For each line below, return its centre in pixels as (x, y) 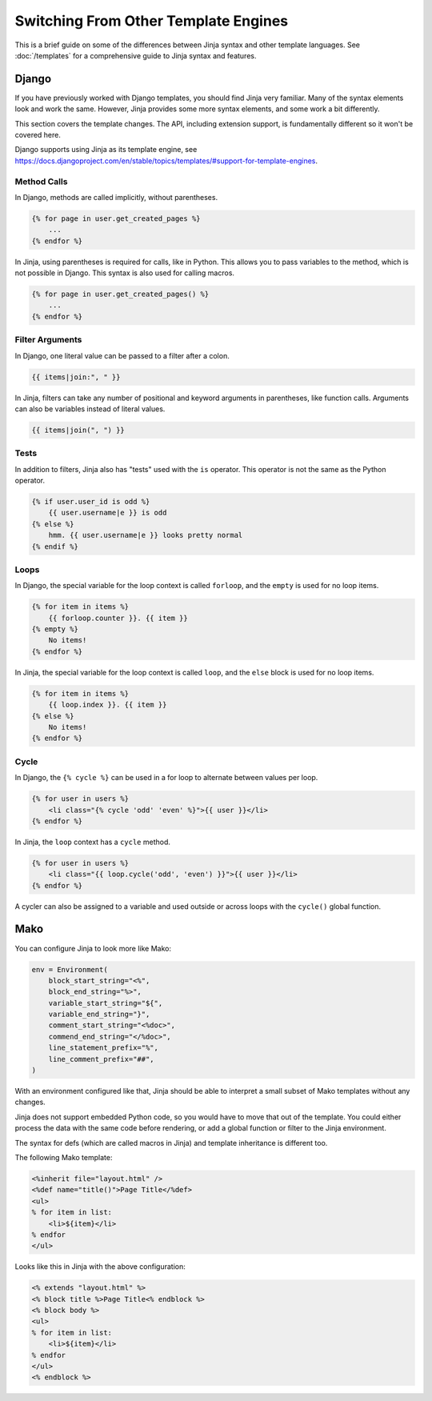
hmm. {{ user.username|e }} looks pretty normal (146, 535)
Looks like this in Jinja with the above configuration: (100, 1267)
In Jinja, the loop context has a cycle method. (93, 842)
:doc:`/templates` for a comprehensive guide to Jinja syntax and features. (136, 55)
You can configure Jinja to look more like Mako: (93, 948)
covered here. (38, 135)
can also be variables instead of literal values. (90, 409)
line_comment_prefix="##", (102, 1059)
